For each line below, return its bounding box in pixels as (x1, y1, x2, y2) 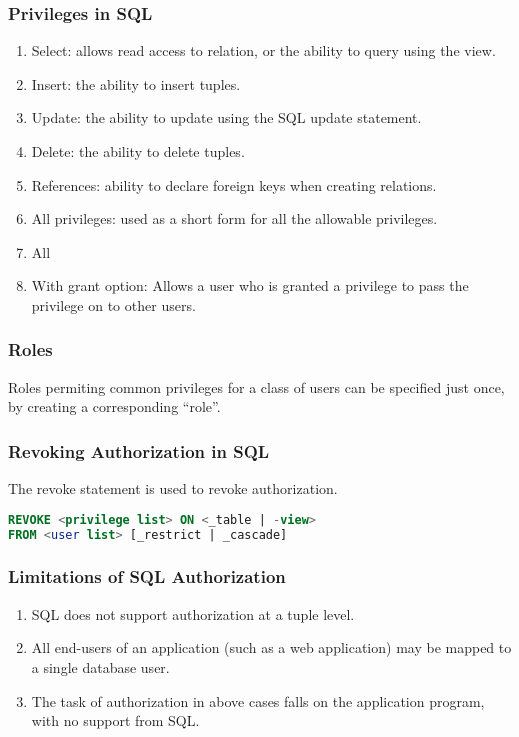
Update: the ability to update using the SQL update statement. (31, 107, 422, 128)
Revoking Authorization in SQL (8, 438, 270, 463)
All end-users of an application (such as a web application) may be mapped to (31, 637, 512, 658)
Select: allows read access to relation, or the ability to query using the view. (31, 40, 496, 61)
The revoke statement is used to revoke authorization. (8, 478, 338, 499)
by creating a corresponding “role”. (8, 396, 221, 417)
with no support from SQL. (31, 710, 200, 731)
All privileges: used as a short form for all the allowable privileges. (31, 208, 438, 229)
